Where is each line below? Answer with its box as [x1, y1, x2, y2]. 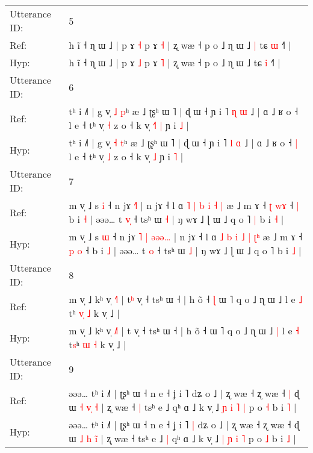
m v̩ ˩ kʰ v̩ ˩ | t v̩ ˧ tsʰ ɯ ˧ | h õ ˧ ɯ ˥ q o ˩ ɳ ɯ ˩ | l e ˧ [69, 323, 299, 337]
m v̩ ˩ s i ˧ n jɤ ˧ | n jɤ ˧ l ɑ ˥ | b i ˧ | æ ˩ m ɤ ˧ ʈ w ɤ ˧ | [69, 198, 299, 212]
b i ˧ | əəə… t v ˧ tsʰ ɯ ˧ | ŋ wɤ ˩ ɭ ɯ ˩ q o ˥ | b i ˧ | [69, 212, 284, 226]
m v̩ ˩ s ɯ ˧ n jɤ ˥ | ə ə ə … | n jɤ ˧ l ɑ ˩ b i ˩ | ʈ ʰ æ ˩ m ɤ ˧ [69, 230, 303, 243]
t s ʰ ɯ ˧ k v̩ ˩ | [69, 337, 126, 351]
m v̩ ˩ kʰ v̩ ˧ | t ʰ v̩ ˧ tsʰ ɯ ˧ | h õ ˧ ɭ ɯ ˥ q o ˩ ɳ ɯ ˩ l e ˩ [69, 292, 303, 306]
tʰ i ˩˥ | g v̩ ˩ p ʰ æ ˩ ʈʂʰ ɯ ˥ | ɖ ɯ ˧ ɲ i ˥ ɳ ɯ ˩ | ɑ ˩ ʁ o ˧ [69, 104, 299, 118]
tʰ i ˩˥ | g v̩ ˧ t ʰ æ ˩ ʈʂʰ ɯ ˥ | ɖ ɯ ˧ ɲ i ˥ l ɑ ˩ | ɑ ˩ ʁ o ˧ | [69, 136, 298, 149]
